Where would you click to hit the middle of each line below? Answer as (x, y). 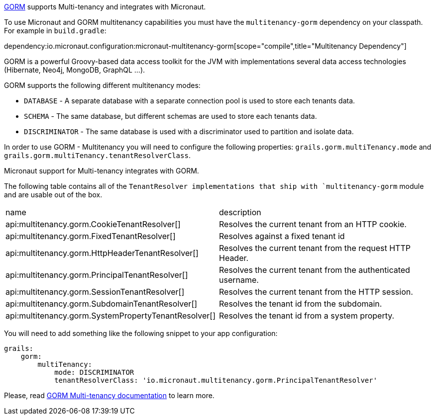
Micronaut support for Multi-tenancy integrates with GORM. (102, 171)
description (240, 212)
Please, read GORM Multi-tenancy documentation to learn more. (109, 395)
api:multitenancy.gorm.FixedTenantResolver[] (91, 236)
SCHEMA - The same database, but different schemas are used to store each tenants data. (170, 116)
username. (239, 280)
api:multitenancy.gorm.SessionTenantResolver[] (95, 292)
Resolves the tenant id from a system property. (307, 316)
